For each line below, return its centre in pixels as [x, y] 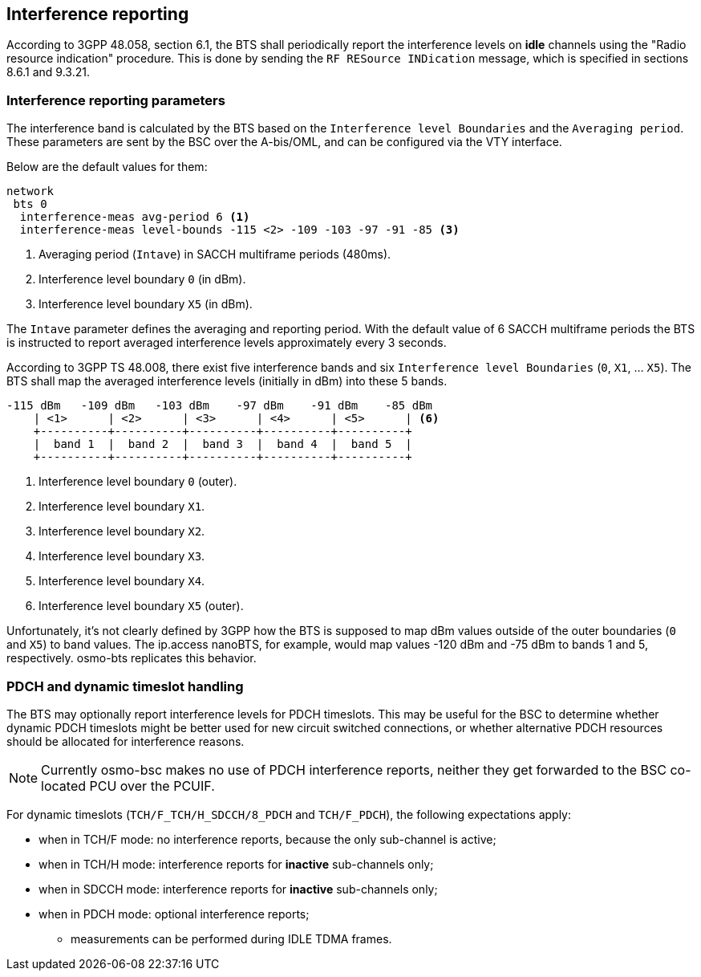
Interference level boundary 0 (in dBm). [142, 279]
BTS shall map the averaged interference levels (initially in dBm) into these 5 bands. [227, 381]
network [30, 191]
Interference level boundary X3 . [122, 556]
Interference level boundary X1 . [122, 507]
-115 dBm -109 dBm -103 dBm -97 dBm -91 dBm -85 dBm [220, 406]
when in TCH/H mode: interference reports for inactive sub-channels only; [236, 864]
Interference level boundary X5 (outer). [141, 606]
